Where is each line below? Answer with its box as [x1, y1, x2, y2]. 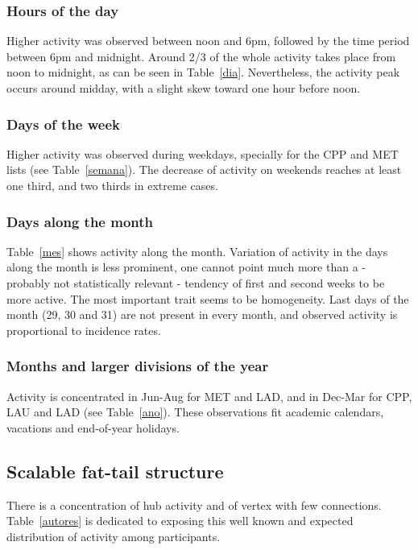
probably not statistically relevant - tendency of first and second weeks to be [6, 275, 385, 291]
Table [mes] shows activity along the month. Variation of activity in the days [6, 242, 388, 259]
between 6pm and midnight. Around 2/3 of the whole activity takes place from [6, 48, 396, 64]
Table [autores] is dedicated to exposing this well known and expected [6, 512, 354, 529]
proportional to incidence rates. [6, 321, 161, 338]
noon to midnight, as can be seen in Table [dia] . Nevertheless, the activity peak [6, 64, 400, 81]
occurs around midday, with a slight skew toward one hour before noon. [6, 80, 361, 96]
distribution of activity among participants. [6, 527, 221, 544]
